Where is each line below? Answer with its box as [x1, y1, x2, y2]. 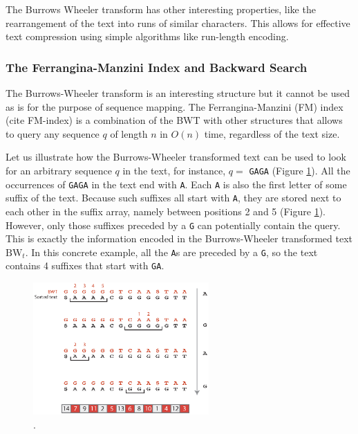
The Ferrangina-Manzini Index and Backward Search [6, 58, 308, 75]
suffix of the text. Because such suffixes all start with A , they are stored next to [6, 190, 341, 205]
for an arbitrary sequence [6, 163, 112, 177]
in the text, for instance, [122, 163, 226, 177]
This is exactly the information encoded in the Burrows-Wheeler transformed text [6, 231, 353, 246]
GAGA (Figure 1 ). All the [249, 163, 350, 177]
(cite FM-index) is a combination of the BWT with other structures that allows [6, 113, 343, 127]
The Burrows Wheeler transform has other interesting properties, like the [6, 2, 316, 16]
